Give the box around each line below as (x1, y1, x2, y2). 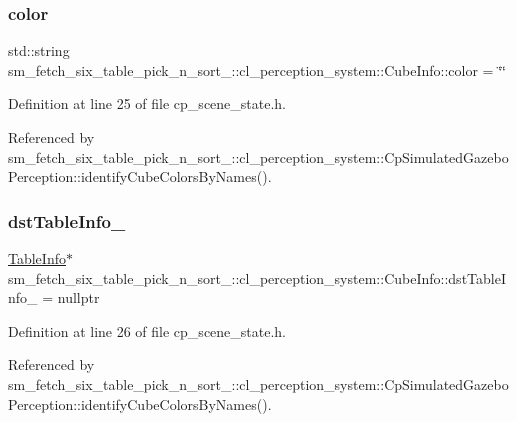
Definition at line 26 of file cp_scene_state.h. (8, 320, 287, 341)
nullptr (57, 287, 100, 308)
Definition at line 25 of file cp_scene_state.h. (8, 93, 287, 114)
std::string (8, 40, 70, 61)
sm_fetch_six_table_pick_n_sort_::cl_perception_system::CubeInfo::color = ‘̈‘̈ (8, 59, 506, 80)
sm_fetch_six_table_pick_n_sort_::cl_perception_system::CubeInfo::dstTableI (8, 267, 506, 288)
